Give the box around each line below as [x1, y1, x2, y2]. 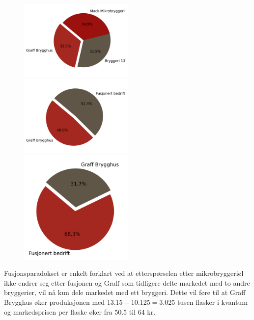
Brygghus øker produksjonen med [4, 296, 105, 307]
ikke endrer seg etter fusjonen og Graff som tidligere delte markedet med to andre [4, 277, 250, 288]
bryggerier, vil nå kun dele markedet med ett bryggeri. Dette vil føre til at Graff [4, 287, 246, 297]
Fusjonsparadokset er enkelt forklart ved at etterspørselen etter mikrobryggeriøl [4, 268, 244, 278]
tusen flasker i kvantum [177, 296, 248, 307]
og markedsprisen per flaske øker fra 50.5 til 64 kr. [4, 306, 156, 317]
